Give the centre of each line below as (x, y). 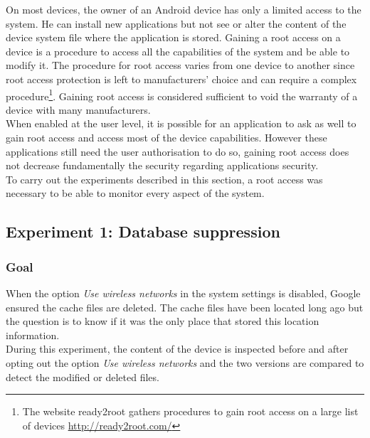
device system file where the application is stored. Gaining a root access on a (173, 37)
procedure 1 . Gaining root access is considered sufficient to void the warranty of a (182, 95)
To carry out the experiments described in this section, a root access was (164, 179)
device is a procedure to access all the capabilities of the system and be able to (178, 51)
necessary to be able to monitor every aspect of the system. (135, 193)
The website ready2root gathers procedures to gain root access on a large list (190, 411)
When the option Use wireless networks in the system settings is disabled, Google (183, 293)
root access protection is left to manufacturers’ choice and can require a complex (181, 79)
